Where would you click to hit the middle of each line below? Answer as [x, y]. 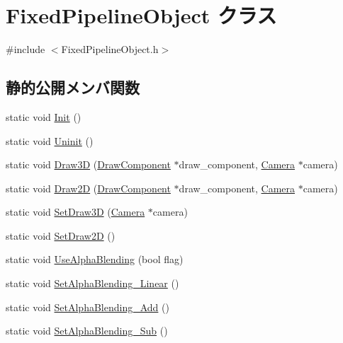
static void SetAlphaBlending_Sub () [87, 331]
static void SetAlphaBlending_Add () [88, 307]
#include [26, 49]
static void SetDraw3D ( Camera [75, 212]
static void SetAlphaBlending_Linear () [92, 283]
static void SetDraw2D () [61, 235]
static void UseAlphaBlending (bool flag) [95, 259]
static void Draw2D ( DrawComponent [88, 188]
